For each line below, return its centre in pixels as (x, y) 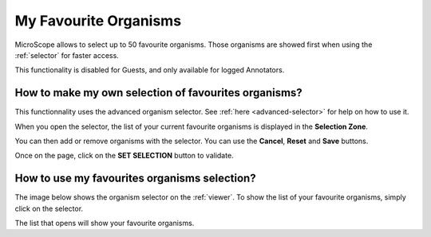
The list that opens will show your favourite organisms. (105, 223)
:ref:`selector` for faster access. (67, 55)
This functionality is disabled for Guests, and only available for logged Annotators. (150, 70)
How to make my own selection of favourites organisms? (158, 93)
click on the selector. (49, 208)
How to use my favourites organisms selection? (135, 179)
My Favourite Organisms (98, 21)
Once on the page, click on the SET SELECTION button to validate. (125, 156)
